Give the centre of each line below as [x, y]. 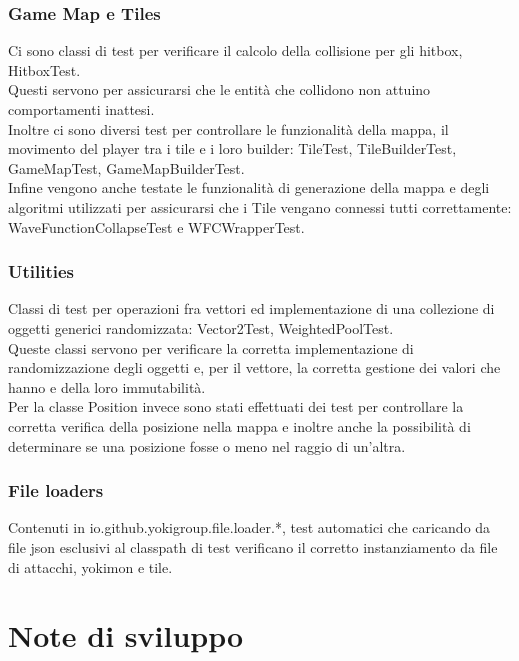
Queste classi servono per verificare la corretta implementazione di [211, 347]
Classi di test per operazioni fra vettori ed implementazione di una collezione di [251, 308]
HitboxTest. [44, 69]
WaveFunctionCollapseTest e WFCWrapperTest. [156, 226]
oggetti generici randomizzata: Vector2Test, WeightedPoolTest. [201, 327]
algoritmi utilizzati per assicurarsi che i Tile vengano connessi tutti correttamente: [260, 206]
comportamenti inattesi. [81, 109]
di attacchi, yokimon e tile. [90, 566]
